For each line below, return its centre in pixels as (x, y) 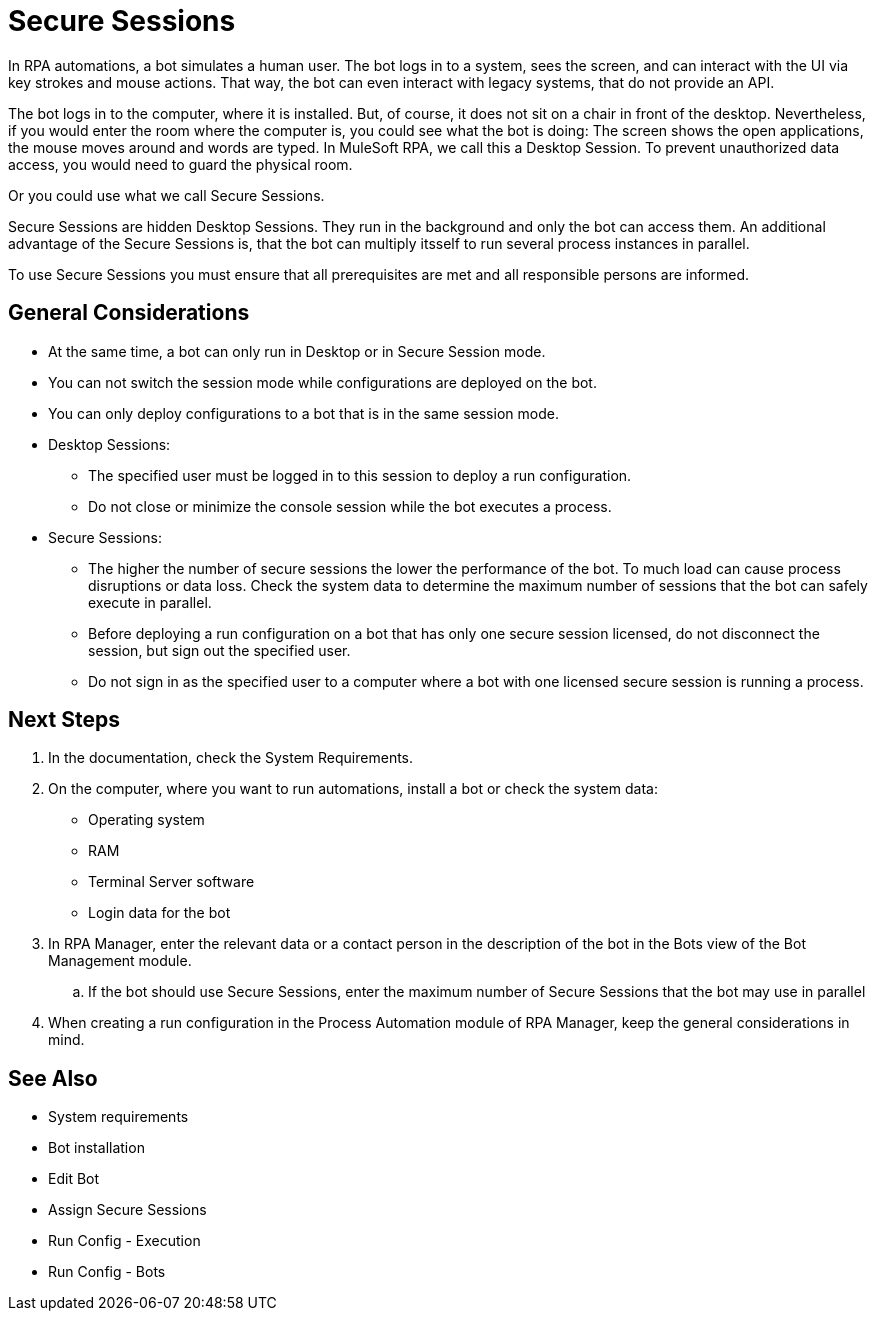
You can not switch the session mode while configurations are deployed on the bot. (322, 382)
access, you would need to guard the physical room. (180, 164)
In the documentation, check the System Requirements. (231, 758)
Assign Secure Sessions (127, 1210)
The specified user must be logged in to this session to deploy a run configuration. (360, 475)
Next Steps (64, 720)
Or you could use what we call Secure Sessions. (166, 195)
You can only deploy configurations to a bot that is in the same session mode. (303, 413)
